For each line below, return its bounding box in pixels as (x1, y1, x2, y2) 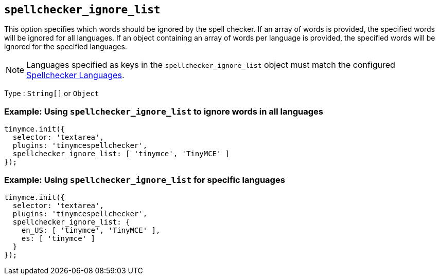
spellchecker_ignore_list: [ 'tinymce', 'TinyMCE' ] (12, 150, 230, 158)
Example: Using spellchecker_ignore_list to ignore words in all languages (4, 106, 323, 117)
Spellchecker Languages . (26, 70, 125, 81)
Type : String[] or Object (4, 89, 99, 98)
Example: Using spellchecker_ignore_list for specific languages (4, 174, 285, 185)
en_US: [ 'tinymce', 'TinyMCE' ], (21, 226, 161, 234)
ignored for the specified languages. (4, 42, 127, 51)
